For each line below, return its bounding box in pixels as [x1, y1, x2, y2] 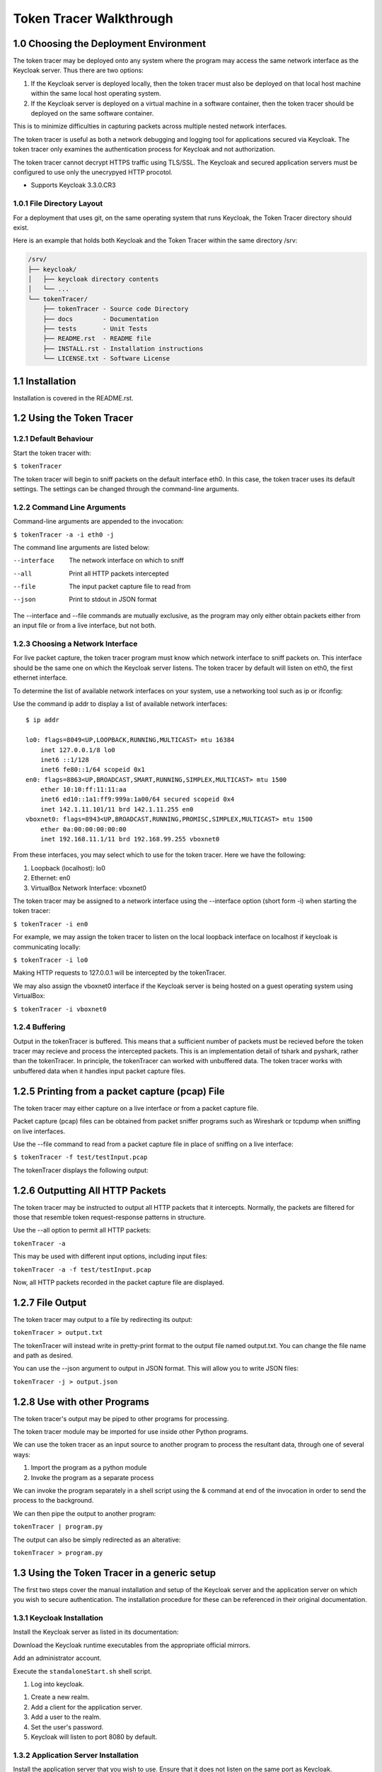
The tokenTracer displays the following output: [13, 1166, 149, 1174]
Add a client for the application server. [30, 1703, 143, 1711]
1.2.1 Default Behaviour [13, 434, 93, 444]
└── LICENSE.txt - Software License [42, 354, 170, 363]
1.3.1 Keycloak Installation [13, 1613, 104, 1623]
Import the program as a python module [30, 1464, 147, 1472]
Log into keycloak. [30, 1680, 84, 1688]
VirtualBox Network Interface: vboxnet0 [30, 883, 146, 892]
